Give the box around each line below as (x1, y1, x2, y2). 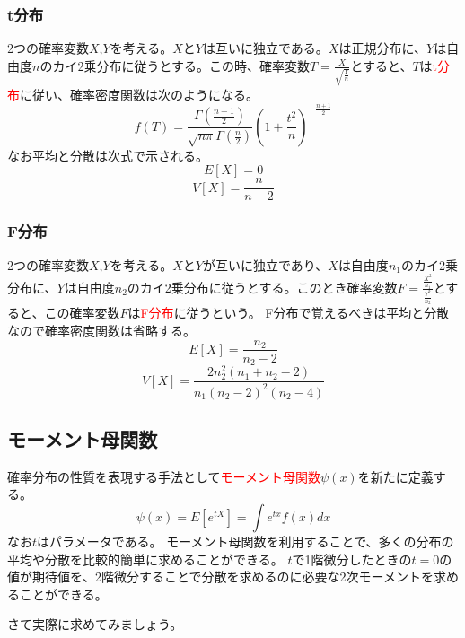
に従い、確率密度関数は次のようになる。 (20, 84, 259, 103)
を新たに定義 (357, 467, 434, 485)
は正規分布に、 (338, 39, 427, 57)
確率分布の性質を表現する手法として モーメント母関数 (7, 467, 321, 485)
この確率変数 (44, 303, 120, 322)
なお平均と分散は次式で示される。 (7, 145, 208, 164)
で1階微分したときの (292, 549, 412, 568)
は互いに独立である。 (202, 39, 329, 57)
